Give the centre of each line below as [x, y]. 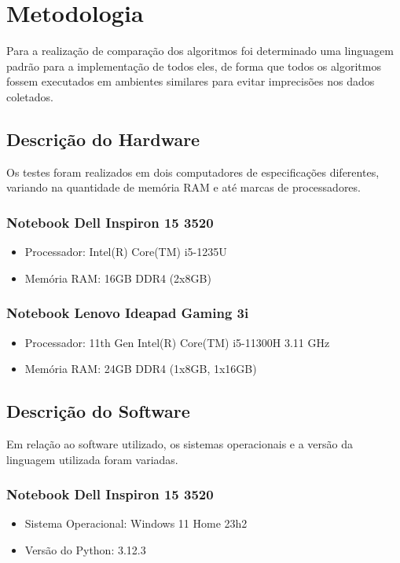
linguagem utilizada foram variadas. [92, 459]
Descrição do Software [98, 411]
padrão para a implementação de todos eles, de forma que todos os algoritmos [194, 66]
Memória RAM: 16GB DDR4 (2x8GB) [118, 278]
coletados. [30, 96]
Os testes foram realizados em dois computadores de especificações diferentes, [193, 172]
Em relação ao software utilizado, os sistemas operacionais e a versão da [180, 443]
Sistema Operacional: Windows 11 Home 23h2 [136, 523]
